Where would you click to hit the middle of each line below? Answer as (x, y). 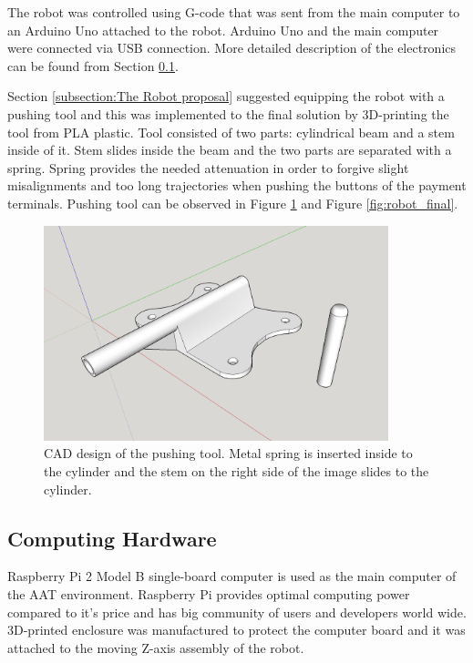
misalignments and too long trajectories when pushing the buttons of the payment (237, 185)
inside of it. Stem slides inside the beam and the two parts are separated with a (230, 150)
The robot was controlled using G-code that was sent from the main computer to (234, 12)
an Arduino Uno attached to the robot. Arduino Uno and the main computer (223, 30)
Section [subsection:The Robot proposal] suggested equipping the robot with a (226, 96)
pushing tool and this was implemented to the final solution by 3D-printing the (228, 113)
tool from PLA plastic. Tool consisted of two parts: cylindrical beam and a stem (231, 132)
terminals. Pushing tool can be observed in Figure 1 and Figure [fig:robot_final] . (233, 203)
